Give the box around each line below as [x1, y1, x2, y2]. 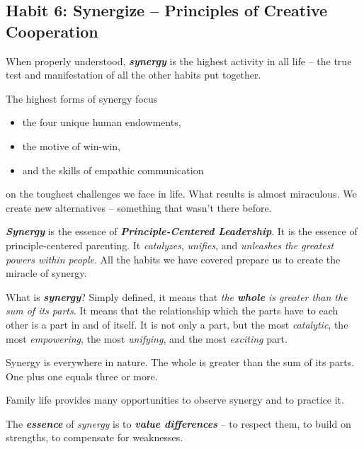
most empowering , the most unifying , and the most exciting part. [6, 331, 288, 346]
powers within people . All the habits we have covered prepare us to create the [6, 251, 341, 266]
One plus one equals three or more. [6, 368, 158, 383]
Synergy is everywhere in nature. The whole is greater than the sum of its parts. [6, 355, 355, 370]
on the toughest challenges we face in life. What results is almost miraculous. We [6, 186, 357, 201]
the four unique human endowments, [22, 115, 181, 130]
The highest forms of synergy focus [6, 91, 158, 106]
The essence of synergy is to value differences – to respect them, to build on [6, 416, 351, 431]
